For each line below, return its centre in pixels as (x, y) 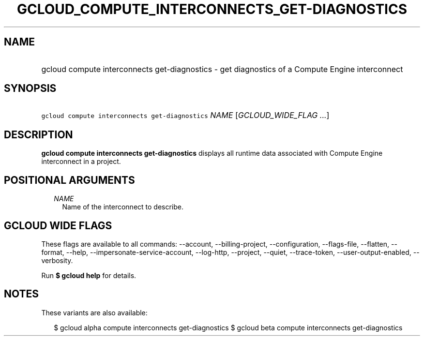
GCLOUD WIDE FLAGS (58, 225)
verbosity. (57, 260)
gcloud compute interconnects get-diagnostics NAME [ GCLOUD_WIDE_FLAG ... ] (185, 115)
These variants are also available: (94, 312)
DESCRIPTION (38, 134)
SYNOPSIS (30, 89)
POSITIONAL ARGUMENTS (69, 180)
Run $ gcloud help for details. (89, 275)
